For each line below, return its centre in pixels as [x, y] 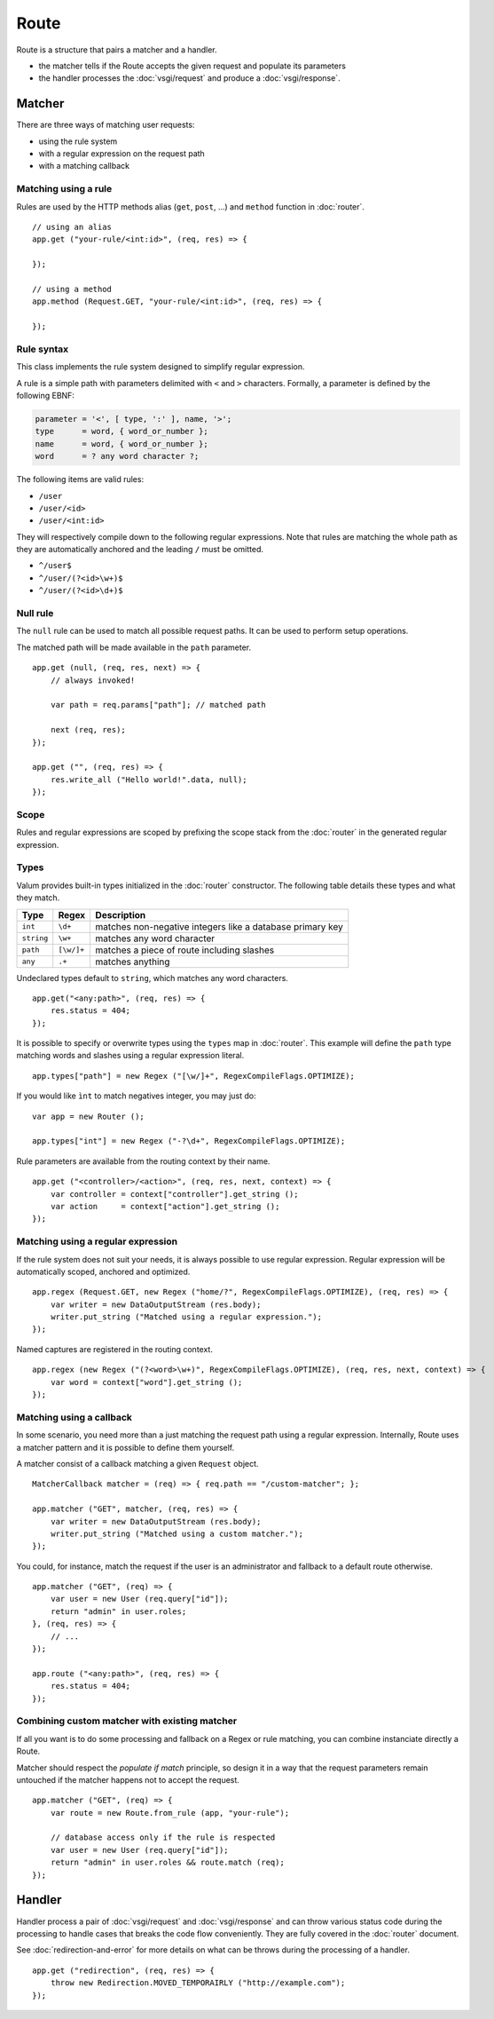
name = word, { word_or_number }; [122, 443]
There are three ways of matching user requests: [106, 125]
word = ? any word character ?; [117, 456]
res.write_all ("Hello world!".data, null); [149, 780]
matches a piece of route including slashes [185, 950]
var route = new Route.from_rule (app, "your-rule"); [170, 1813]
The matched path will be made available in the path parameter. [134, 647]
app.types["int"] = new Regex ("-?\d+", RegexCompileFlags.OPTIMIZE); [189, 1141]
